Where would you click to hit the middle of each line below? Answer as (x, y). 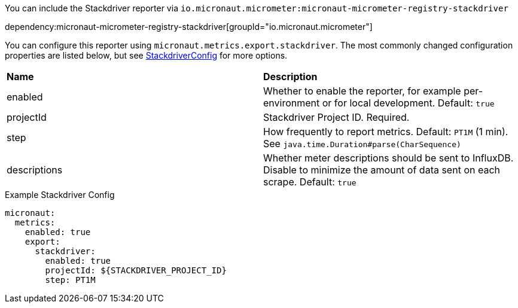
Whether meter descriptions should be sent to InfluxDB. (388, 158)
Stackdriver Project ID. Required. (336, 117)
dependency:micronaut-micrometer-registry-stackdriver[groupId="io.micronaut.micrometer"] (189, 27)
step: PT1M (70, 280)
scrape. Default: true (310, 182)
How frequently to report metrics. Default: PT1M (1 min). (386, 132)
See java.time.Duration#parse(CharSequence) (362, 144)
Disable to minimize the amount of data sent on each (382, 170)
